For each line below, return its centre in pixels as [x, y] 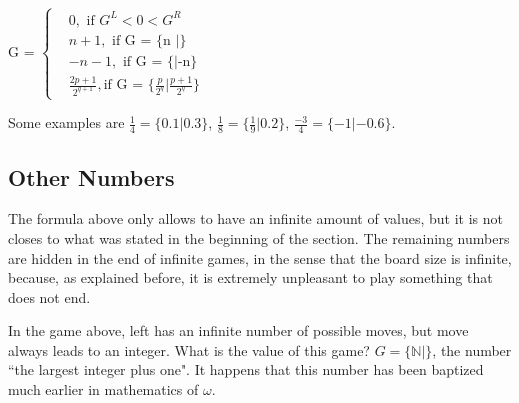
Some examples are [66, 122]
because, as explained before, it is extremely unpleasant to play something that [250, 277]
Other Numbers [91, 176]
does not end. [49, 296]
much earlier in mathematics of [103, 389]
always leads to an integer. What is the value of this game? [189, 349]
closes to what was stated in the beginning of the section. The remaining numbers [259, 237]
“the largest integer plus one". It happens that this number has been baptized [246, 369]
